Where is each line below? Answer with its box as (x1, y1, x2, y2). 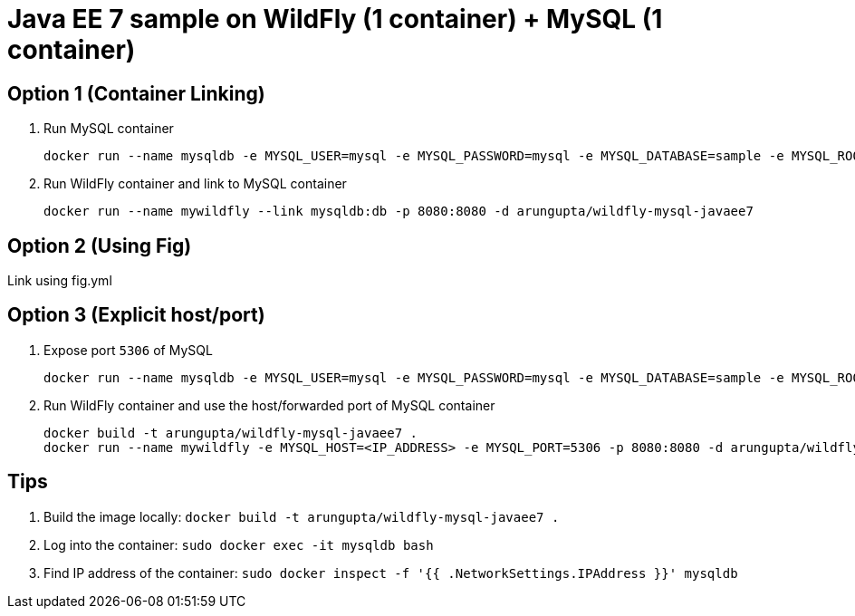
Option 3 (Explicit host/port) (7, 303, 265, 327)
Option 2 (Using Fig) (7, 234, 192, 257)
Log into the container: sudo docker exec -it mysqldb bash (43, 536, 434, 553)
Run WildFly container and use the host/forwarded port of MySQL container (43, 397, 495, 413)
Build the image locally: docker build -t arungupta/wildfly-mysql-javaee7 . (43, 508, 560, 525)
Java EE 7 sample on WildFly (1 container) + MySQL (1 (7, 4, 663, 34)
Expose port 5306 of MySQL (43, 342, 213, 358)
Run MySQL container (43, 120, 174, 137)
